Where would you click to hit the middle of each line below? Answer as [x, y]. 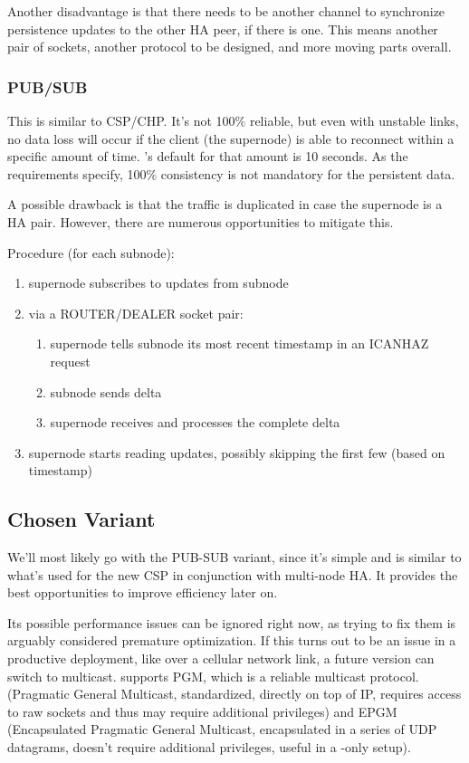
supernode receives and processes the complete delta [195, 422]
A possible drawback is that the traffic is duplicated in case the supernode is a [225, 204]
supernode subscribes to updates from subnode [158, 283]
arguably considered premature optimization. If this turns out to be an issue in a [232, 640]
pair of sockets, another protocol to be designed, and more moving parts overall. [230, 47]
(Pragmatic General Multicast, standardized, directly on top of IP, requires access [234, 694]
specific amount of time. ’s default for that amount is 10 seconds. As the [208, 156]
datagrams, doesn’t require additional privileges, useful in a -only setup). [209, 747]
